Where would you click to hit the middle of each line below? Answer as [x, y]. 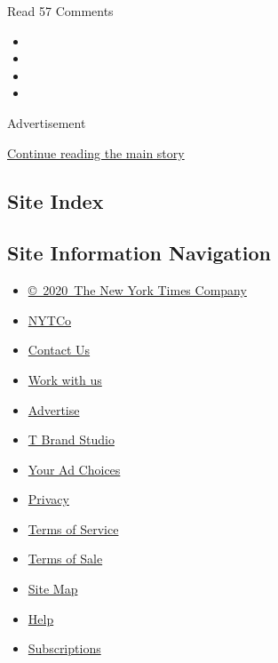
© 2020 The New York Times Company [137, 290]
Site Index [56, 200]
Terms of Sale [65, 559]
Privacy [48, 499]
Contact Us [59, 350]
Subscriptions [64, 648]
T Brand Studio [71, 439]
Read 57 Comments [60, 11]
